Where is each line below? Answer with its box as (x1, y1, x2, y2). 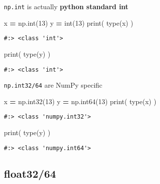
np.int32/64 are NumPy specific (4, 80, 103, 90)
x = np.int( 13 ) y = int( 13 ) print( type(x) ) (4, 17, 133, 28)
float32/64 (4, 166, 56, 181)
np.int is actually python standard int (4, 1, 128, 11)
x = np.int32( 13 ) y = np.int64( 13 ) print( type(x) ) (4, 96, 157, 106)
